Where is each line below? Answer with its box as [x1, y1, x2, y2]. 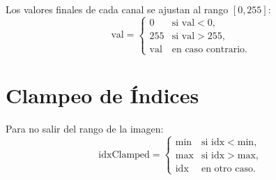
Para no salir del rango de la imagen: [6, 121, 164, 136]
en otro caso [201, 164, 253, 174]
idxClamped [98, 149, 150, 160]
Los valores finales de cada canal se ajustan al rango [6, 2, 229, 16]
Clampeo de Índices [6, 81, 199, 110]
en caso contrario [171, 44, 245, 54]
